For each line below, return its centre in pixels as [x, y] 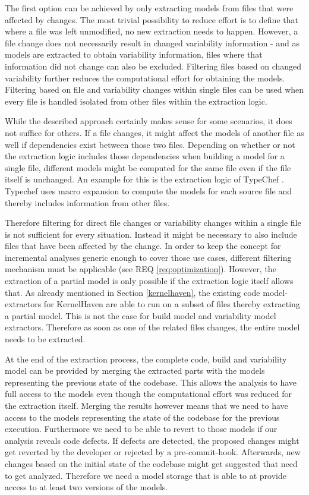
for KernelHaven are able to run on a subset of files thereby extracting [172, 304]
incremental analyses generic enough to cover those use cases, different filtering [148, 257]
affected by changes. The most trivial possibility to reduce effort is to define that [152, 19]
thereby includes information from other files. [87, 202]
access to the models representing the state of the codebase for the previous [142, 417]
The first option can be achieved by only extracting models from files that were [149, 8]
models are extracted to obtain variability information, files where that [134, 54]
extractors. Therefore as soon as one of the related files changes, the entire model [152, 327]
